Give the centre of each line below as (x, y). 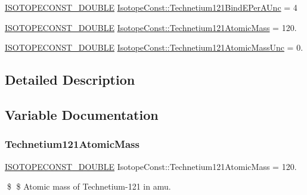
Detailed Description (70, 80)
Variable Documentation (82, 114)
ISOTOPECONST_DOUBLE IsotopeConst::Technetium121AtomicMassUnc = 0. (154, 47)
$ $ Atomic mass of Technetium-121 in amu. (89, 186)
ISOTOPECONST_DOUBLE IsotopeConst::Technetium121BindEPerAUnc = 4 (151, 7)
